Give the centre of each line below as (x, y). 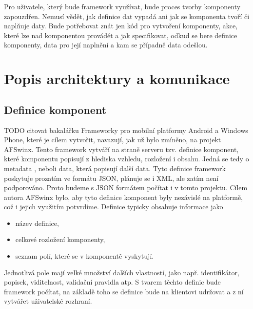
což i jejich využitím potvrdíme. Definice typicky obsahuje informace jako (114, 207)
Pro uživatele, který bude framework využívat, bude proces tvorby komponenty (122, 6)
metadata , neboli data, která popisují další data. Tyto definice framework (115, 168)
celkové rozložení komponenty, (60, 239)
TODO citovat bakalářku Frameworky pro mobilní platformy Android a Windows (126, 130)
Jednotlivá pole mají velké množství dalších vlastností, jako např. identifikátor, (122, 272)
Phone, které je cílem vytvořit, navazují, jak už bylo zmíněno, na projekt (113, 140)
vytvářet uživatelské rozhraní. (48, 301)
